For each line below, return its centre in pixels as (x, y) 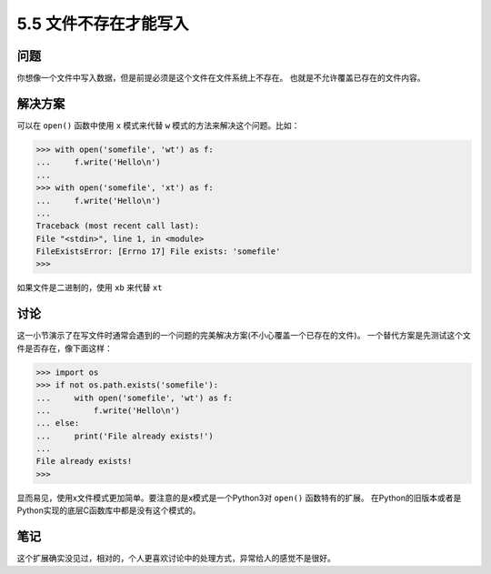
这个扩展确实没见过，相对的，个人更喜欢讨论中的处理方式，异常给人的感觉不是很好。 (176, 559)
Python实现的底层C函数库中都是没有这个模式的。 (109, 510)
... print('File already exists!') (125, 436)
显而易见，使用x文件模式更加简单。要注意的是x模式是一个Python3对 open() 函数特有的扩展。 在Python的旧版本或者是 (239, 498)
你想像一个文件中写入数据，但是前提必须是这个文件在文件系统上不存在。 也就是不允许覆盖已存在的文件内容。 (221, 78)
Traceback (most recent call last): (118, 226)
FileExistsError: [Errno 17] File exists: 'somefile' (158, 252)
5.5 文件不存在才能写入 (103, 24)
